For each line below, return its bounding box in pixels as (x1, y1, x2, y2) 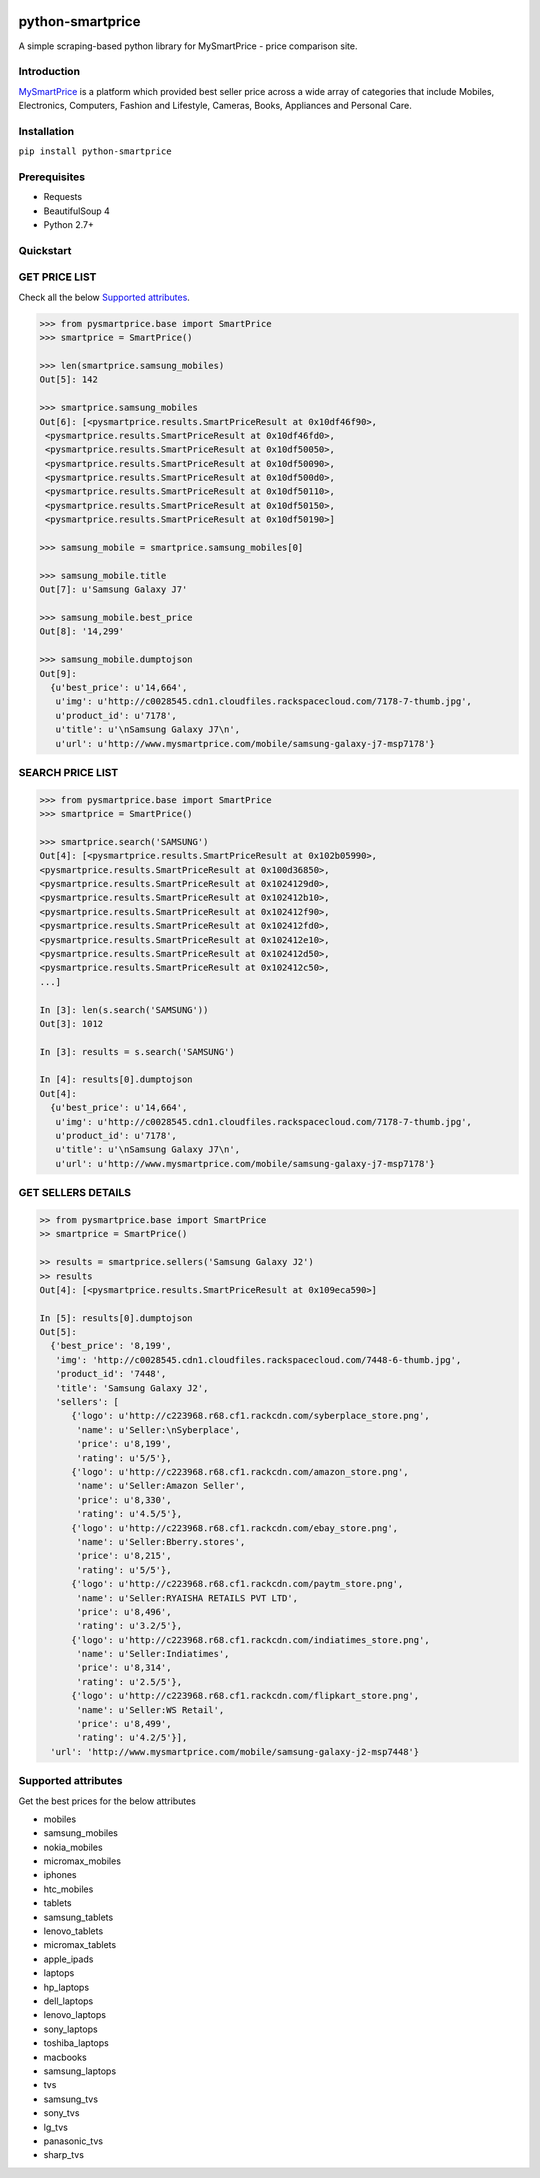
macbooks (43, 2051, 87, 2063)
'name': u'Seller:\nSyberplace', (76, 1424, 240, 1435)
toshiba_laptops (43, 2037, 109, 2049)
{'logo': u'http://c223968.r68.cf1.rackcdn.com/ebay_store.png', (71, 1522, 399, 1534)
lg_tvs (43, 2121, 69, 2133)
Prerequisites (18, 170, 85, 184)
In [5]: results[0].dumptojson (39, 1312, 194, 1324)
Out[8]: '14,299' (39, 626, 125, 637)
